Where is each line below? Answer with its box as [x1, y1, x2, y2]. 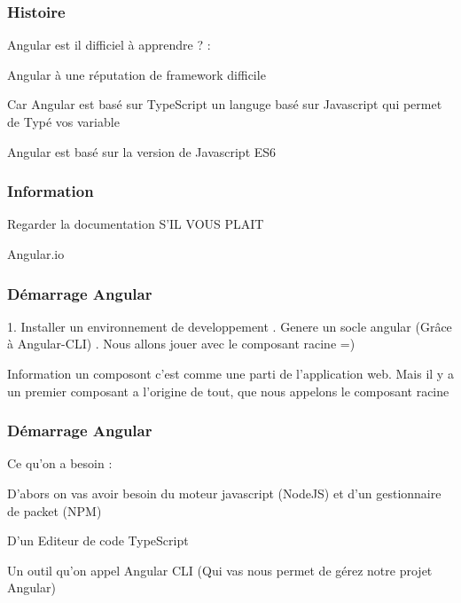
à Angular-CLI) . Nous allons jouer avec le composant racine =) [7, 334, 356, 353]
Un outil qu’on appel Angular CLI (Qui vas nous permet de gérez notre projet [7, 560, 433, 579]
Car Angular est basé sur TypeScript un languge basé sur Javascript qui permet [7, 95, 442, 114]
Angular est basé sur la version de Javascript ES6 [7, 142, 277, 161]
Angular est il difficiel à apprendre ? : [7, 35, 211, 54]
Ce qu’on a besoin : [7, 454, 113, 473]
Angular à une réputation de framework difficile [7, 65, 266, 83]
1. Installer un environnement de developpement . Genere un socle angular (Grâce [7, 317, 452, 335]
